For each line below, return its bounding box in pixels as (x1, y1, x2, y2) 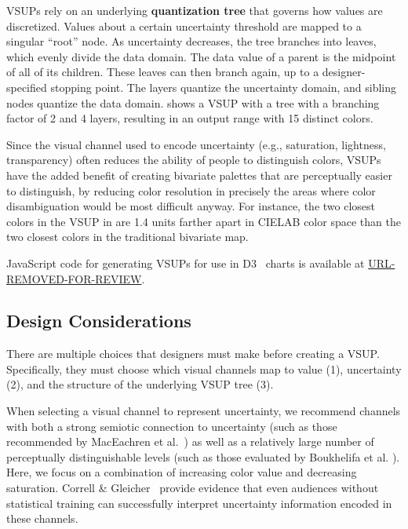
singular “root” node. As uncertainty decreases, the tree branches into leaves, (6, 33, 377, 49)
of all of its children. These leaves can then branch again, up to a (6, 64, 319, 80)
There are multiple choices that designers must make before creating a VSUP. (6, 345, 380, 362)
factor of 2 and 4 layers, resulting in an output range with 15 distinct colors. (6, 110, 373, 126)
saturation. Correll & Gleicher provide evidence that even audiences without (6, 480, 379, 496)
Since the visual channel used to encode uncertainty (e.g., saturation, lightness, (6, 136, 386, 152)
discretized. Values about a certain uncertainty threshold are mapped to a (6, 17, 362, 34)
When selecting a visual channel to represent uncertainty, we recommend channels (6, 403, 401, 419)
